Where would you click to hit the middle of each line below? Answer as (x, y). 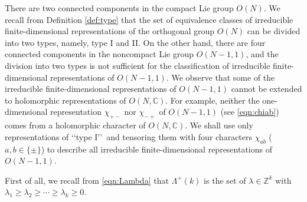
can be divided (274, 31)
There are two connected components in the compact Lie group (119, 8)
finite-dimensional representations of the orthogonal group (110, 31)
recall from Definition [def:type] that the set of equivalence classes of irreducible (149, 19)
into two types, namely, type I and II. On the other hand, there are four (135, 42)
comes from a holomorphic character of (75, 125)
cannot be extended (267, 89)
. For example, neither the (213, 100)
